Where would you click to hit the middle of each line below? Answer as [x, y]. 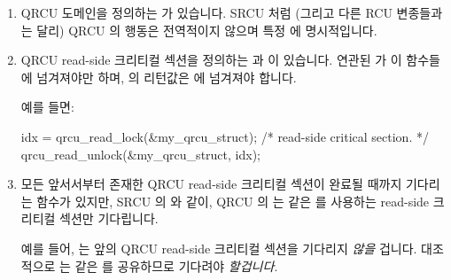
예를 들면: [47, 107]
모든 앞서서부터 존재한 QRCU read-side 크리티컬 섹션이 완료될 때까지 [211, 184]
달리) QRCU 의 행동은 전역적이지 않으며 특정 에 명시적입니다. [207, 30]
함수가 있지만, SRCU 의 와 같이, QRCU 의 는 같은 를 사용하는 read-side [233, 201]
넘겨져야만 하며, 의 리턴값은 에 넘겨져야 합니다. [167, 77]
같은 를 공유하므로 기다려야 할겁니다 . [176, 265]
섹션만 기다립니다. [109, 218]
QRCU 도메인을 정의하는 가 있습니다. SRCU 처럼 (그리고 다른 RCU [206, 12]
